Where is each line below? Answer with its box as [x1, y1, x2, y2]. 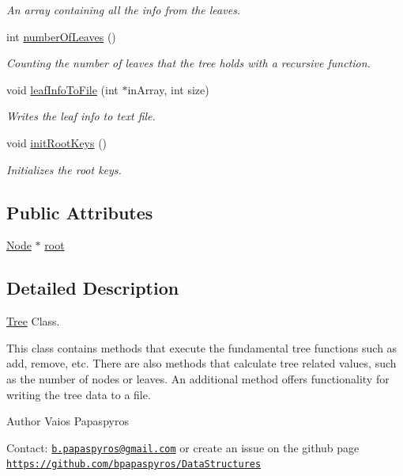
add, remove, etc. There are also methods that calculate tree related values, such [6, 355, 397, 371]
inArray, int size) [127, 81, 209, 97]
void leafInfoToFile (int [6, 81, 119, 97]
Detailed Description [6, 276, 179, 300]
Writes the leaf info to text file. [6, 108, 156, 124]
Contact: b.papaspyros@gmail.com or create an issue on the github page [6, 439, 360, 455]
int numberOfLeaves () [6, 28, 116, 44]
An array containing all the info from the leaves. [6, 2, 241, 17]
